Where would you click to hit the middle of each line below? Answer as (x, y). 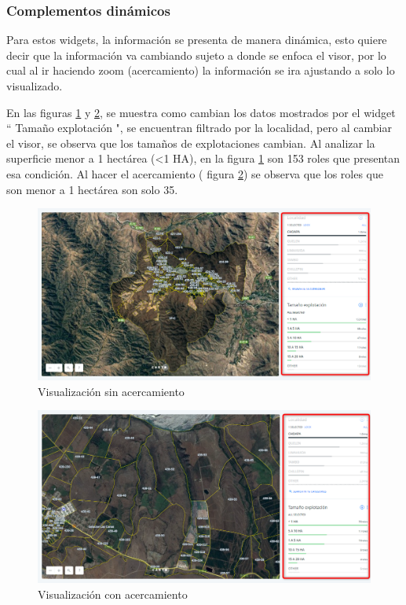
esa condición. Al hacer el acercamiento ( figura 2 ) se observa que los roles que (195, 173)
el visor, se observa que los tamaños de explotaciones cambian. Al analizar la (191, 143)
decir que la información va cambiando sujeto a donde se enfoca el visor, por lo (196, 55)
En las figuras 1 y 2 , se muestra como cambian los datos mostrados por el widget (201, 112)
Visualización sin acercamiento (111, 391)
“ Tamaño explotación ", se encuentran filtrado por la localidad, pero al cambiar (199, 128)
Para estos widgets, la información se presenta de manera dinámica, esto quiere (197, 40)
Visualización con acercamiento (113, 594)
